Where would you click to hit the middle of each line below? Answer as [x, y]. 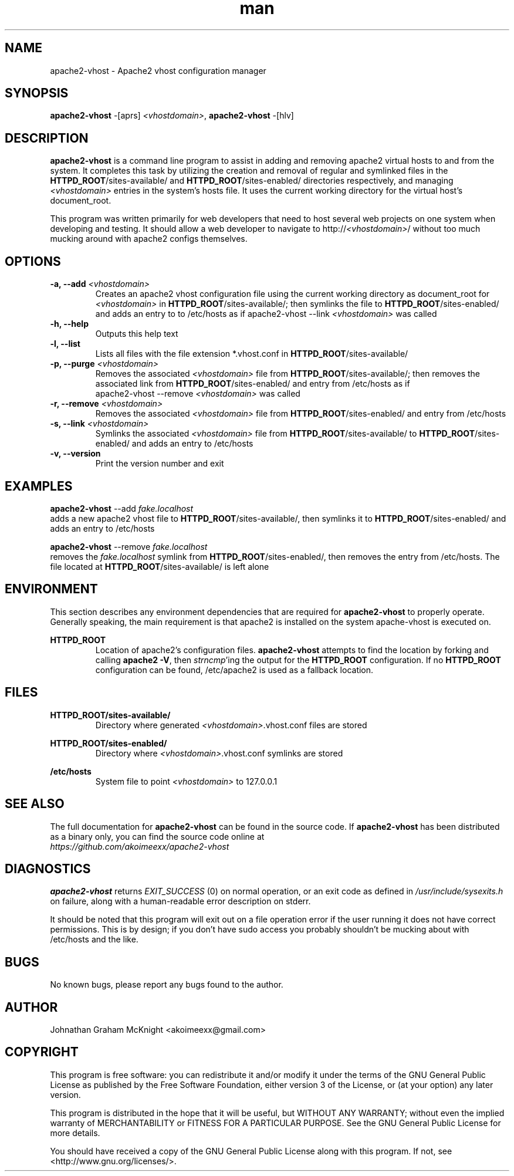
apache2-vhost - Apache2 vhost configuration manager [158, 70]
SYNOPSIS [37, 93]
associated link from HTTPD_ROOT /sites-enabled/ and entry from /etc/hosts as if [253, 384]
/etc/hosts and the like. [94, 940]
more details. [75, 1133]
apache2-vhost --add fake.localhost [122, 508]
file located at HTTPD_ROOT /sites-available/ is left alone [160, 566]
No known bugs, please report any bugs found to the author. [167, 985]
